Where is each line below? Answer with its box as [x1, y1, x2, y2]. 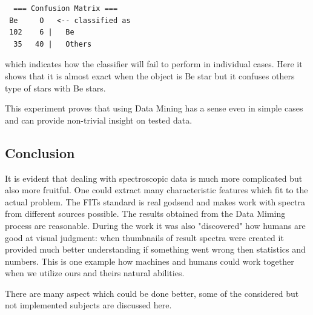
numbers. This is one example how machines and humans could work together [5, 254, 294, 267]
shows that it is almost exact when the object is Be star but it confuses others [5, 69, 295, 82]
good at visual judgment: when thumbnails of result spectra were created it [5, 231, 284, 244]
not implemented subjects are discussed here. [5, 299, 172, 311]
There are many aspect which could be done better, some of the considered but [5, 287, 299, 299]
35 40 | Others [13, 39, 92, 48]
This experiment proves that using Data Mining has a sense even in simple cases [5, 102, 303, 114]
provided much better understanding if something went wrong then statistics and [5, 243, 306, 256]
